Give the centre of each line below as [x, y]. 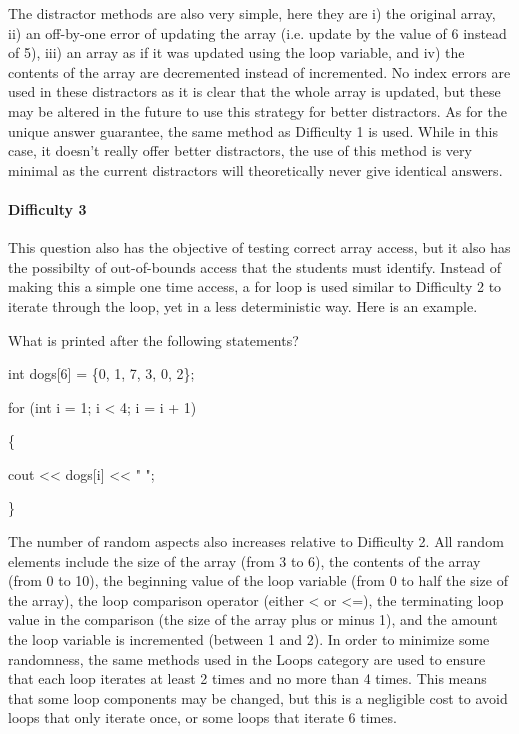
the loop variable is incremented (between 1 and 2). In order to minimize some [249, 639]
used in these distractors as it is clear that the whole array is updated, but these [254, 91]
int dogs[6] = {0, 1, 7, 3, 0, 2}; [101, 373]
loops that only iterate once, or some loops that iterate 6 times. [202, 717]
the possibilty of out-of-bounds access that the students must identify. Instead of [255, 266]
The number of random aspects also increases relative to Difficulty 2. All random [256, 541]
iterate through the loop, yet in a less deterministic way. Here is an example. [243, 305]
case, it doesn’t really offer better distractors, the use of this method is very [240, 150]
